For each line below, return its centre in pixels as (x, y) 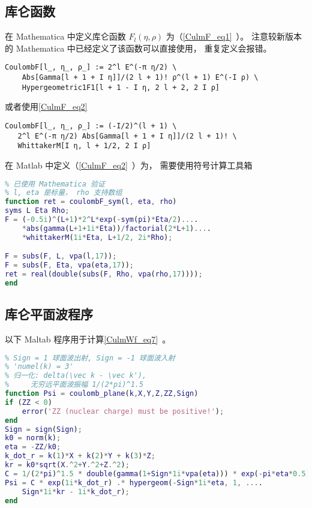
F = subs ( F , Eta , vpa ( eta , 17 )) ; (69, 265)
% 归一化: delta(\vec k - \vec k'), (76, 376)
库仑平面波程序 (49, 314)
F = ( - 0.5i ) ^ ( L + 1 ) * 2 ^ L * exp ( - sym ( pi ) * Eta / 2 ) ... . (102, 220)
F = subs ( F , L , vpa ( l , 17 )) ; (61, 256)
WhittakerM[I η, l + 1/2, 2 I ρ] (84, 146)
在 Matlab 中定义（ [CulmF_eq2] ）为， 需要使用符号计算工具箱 (129, 165)
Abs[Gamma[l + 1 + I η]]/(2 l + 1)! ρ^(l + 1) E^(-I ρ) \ (140, 78)
